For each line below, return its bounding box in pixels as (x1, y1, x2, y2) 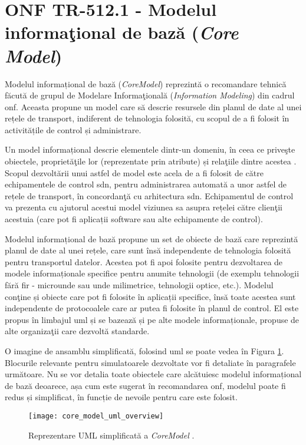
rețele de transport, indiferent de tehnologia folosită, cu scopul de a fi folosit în (5, 112, 289, 124)
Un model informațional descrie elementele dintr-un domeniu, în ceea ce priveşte (5, 143, 295, 156)
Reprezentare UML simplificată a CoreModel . (28, 428, 195, 441)
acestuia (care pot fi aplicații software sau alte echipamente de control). (5, 213, 263, 225)
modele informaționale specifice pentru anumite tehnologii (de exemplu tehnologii (5, 267, 300, 279)
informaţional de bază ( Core (5, 20, 239, 45)
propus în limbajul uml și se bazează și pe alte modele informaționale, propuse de (5, 313, 300, 325)
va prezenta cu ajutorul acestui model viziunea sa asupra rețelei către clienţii (5, 201, 282, 213)
